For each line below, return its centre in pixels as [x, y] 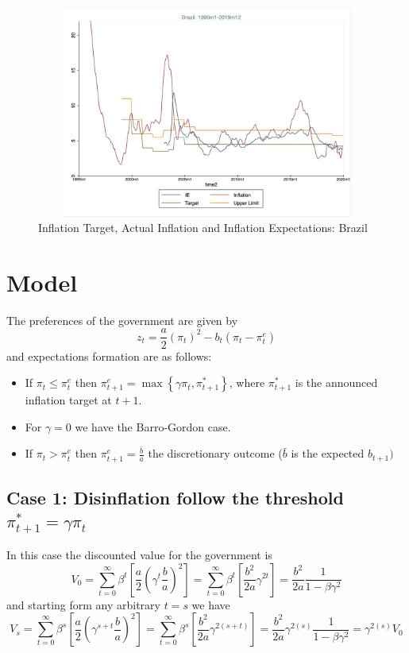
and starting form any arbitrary [83, 604]
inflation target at [68, 400]
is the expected [328, 453]
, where [247, 383]
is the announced [336, 383]
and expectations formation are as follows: [109, 355]
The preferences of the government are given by [122, 320]
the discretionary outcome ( [215, 453]
